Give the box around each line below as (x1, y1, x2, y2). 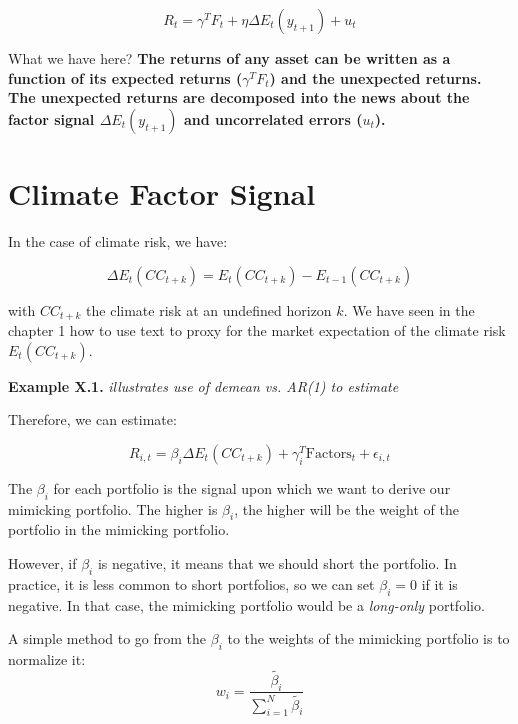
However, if (8, 552, 77, 573)
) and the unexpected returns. (269, 67, 482, 88)
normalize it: (8, 648, 86, 669)
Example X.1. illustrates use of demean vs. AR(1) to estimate (8, 375, 399, 396)
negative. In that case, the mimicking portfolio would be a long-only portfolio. (8, 594, 485, 615)
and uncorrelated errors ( (184, 108, 363, 129)
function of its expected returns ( (8, 67, 243, 88)
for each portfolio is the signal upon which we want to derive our (53, 477, 451, 498)
